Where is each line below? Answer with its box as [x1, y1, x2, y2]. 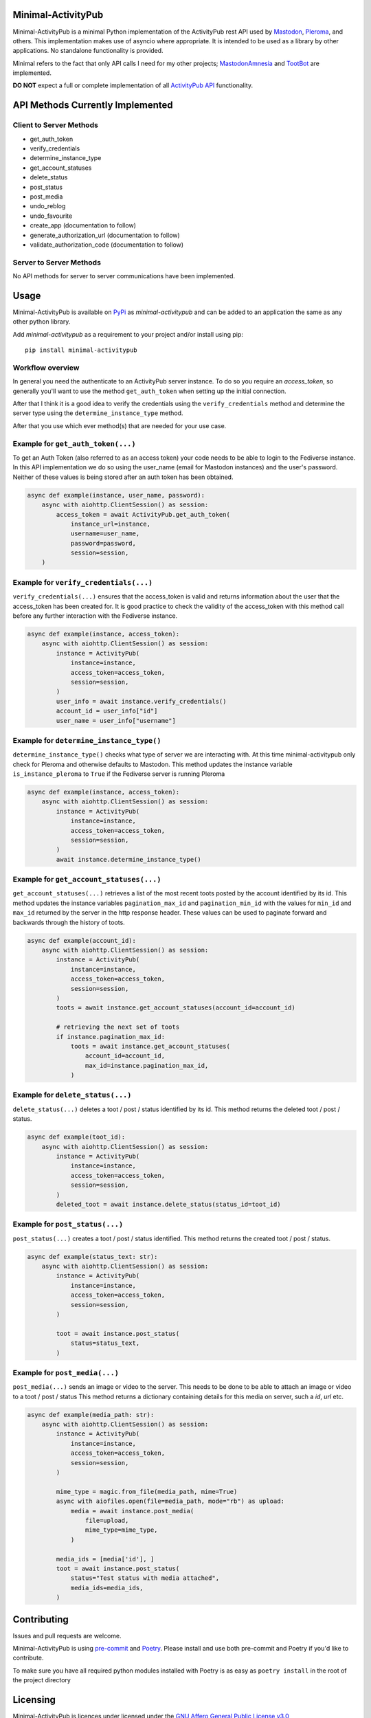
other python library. [12, 317, 71, 326]
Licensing [12, 1694, 56, 1706]
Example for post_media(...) [12, 1368, 120, 1377]
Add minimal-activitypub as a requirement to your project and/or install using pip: [12, 330, 243, 338]
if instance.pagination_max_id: [56, 1033, 165, 1040]
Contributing [12, 1614, 69, 1625]
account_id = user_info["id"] [56, 707, 158, 715]
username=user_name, [70, 530, 140, 537]
